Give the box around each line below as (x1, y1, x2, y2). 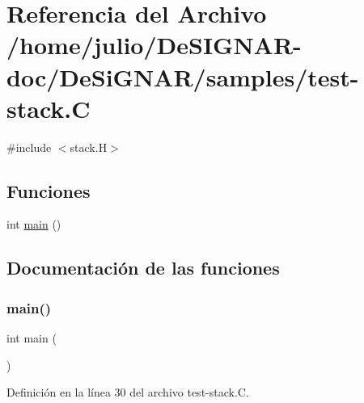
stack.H (70, 138, 108, 155)
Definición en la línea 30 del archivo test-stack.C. (6, 384, 249, 401)
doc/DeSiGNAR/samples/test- (6, 60, 359, 93)
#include (6, 138, 52, 155)
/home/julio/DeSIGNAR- (6, 28, 302, 61)
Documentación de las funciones (6, 255, 280, 280)
